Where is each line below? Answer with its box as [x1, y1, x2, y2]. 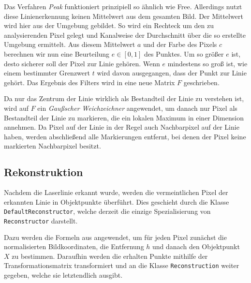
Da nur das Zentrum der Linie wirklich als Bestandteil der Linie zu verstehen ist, [4, 93, 244, 104]
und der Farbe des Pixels [143, 39, 217, 49]
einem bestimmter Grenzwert [4, 68, 90, 78]
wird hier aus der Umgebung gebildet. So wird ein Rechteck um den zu [4, 20, 214, 30]
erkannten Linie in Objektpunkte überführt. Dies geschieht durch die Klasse [4, 196, 229, 207]
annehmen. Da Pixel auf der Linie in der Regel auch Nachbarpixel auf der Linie [4, 122, 239, 132]
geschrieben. [183, 77, 220, 87]
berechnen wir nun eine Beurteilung [4, 48, 110, 59]
